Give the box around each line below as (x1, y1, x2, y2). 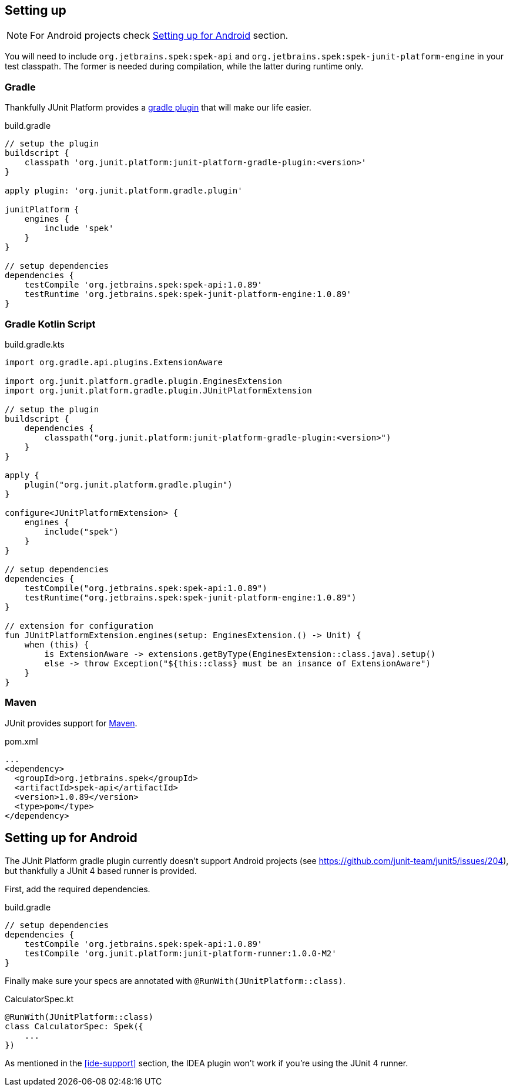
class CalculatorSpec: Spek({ (5, 1021, 144, 1031)
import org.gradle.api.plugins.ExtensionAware (5, 357, 223, 367)
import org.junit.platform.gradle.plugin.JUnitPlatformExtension (5, 385, 312, 395)
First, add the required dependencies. (5, 883, 150, 894)
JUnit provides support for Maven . (5, 718, 138, 728)
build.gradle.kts (5, 339, 65, 349)
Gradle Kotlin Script (5, 318, 96, 330)
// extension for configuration (5, 620, 153, 630)
